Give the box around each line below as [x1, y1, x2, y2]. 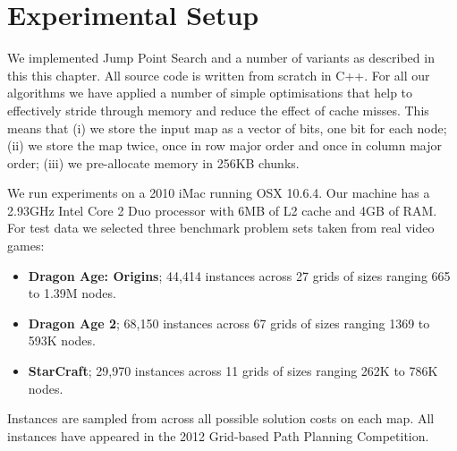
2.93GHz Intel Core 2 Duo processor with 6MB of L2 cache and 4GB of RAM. [7, 200, 437, 219]
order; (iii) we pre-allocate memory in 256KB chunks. [7, 153, 300, 172]
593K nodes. [28, 331, 96, 350]
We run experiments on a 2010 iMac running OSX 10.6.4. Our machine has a [7, 183, 430, 202]
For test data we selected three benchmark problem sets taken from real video [7, 218, 435, 237]
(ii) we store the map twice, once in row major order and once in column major [7, 136, 442, 155]
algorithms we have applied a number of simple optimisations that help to [7, 83, 413, 102]
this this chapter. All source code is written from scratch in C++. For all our [7, 65, 430, 84]
